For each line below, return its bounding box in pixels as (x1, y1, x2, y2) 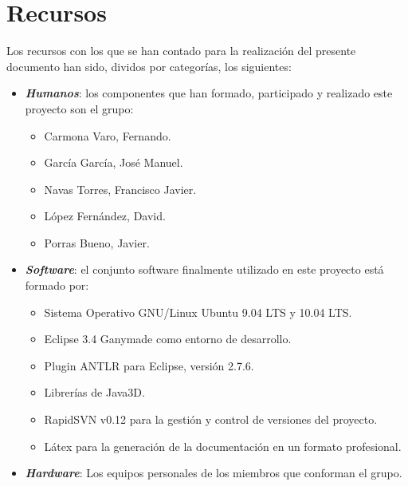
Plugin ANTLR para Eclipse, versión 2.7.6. (44, 357, 254, 373)
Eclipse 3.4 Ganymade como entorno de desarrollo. (44, 330, 292, 347)
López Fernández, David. (44, 207, 166, 224)
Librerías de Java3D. (44, 384, 145, 401)
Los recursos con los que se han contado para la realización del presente (6, 42, 356, 59)
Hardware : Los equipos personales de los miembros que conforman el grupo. (25, 464, 402, 481)
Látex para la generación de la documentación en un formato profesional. (44, 437, 402, 454)
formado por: (25, 277, 89, 294)
